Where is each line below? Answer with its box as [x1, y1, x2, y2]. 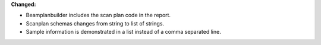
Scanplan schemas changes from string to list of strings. [26, 20, 165, 27]
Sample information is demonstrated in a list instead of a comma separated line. [26, 28, 221, 36]
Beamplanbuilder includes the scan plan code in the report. [26, 12, 171, 19]
